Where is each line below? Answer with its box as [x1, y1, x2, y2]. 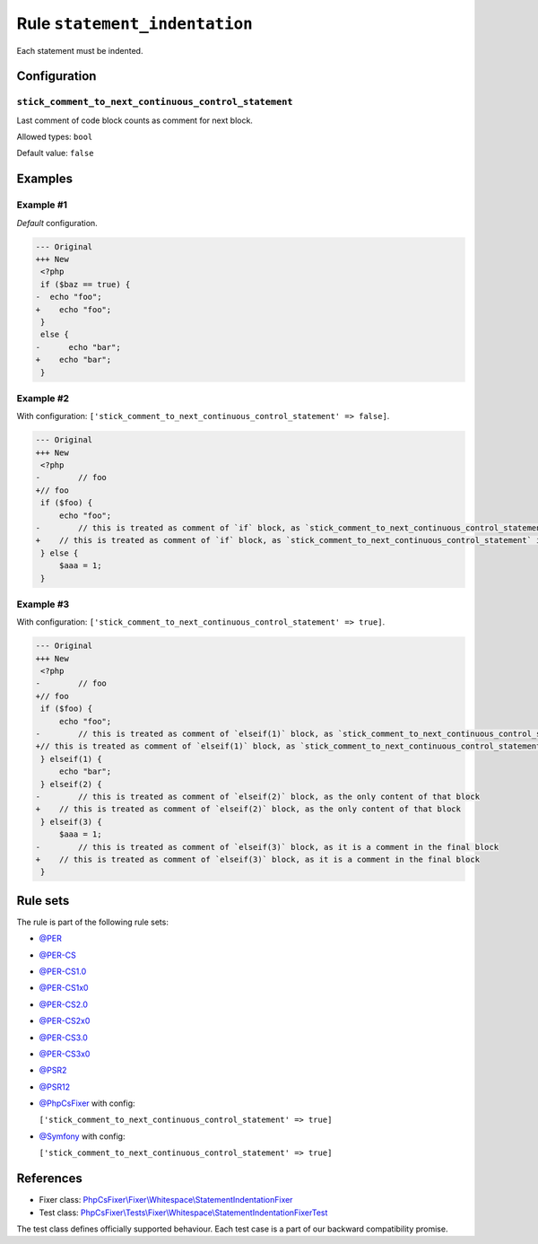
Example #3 [16, 598, 70, 610]
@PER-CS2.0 [39, 999, 89, 1010]
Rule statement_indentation [16, 13, 253, 33]
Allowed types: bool [16, 131, 93, 143]
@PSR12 [39, 1082, 71, 1092]
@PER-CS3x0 [39, 1048, 91, 1059]
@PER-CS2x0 [39, 1015, 91, 1027]
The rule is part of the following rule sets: [16, 916, 169, 927]
